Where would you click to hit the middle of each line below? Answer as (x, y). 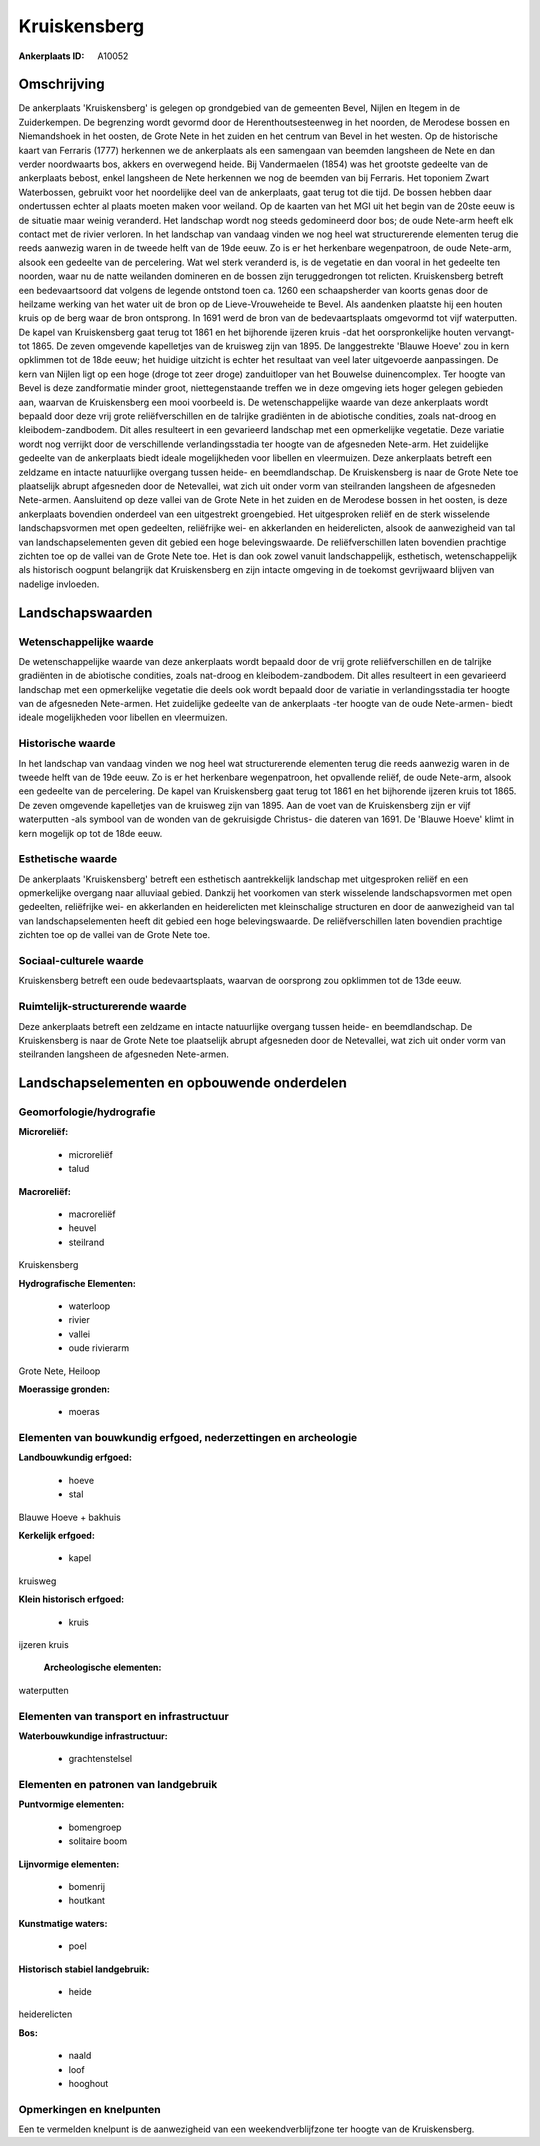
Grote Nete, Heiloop (59, 1371)
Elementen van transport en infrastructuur (123, 1716)
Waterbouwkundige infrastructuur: (93, 1736)
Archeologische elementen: (102, 1667)
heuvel (82, 1228)
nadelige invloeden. (59, 584)
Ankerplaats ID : (51, 56)
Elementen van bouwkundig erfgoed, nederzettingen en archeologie (188, 1438)
